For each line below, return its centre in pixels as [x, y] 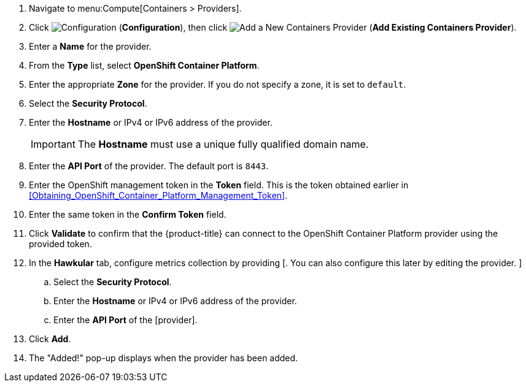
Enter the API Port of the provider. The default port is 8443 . [149, 166]
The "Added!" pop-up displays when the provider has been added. [164, 358]
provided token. [60, 244]
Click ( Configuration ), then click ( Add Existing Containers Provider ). [273, 27]
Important [53, 144]
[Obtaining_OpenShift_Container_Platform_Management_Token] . [158, 195]
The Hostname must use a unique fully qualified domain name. [223, 144]
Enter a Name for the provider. [90, 46]
